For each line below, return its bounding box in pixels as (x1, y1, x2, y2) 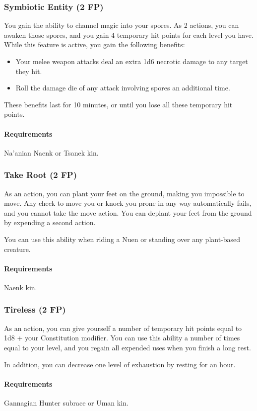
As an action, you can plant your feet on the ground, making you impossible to (4, 188, 245, 198)
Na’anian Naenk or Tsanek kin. (4, 147, 99, 158)
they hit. (15, 66, 42, 76)
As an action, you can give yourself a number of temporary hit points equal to (4, 323, 242, 333)
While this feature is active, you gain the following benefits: (4, 39, 185, 50)
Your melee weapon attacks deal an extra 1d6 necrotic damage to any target (15, 56, 248, 66)
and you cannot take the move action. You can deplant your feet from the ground (4, 207, 252, 218)
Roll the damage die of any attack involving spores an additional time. (15, 82, 230, 93)
